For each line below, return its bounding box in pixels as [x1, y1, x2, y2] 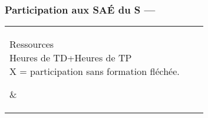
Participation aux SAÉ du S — [5, 2, 156, 17]
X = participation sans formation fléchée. [9, 64, 180, 78]
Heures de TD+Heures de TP [9, 51, 132, 65]
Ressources [9, 37, 54, 51]
